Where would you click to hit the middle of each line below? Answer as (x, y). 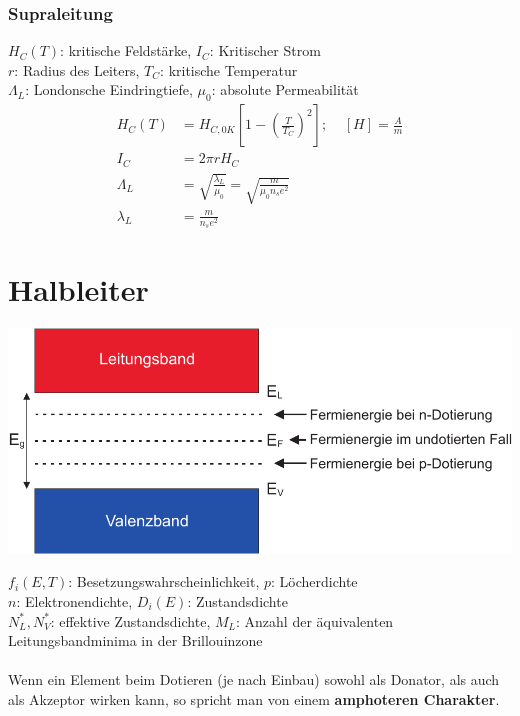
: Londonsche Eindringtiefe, (109, 89)
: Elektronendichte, (74, 600)
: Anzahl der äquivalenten (314, 620)
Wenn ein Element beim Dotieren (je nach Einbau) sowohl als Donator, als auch (254, 679)
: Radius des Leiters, (77, 69)
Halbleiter (78, 289)
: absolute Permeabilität (285, 89)
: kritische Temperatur (229, 69)
